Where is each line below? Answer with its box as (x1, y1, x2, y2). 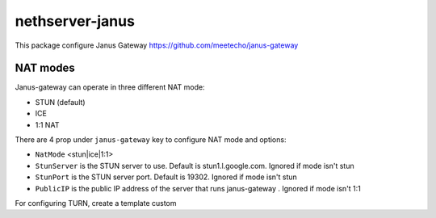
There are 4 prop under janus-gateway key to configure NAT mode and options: (15, 135, 287, 145)
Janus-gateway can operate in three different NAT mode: (15, 82, 205, 92)
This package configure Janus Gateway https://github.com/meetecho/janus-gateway (15, 40, 299, 50)
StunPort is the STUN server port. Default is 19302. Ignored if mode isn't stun (35, 172, 298, 182)
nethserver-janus (15, 12, 135, 30)
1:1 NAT (35, 119, 60, 129)
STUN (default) (35, 97, 86, 107)
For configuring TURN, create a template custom (15, 198, 177, 208)
